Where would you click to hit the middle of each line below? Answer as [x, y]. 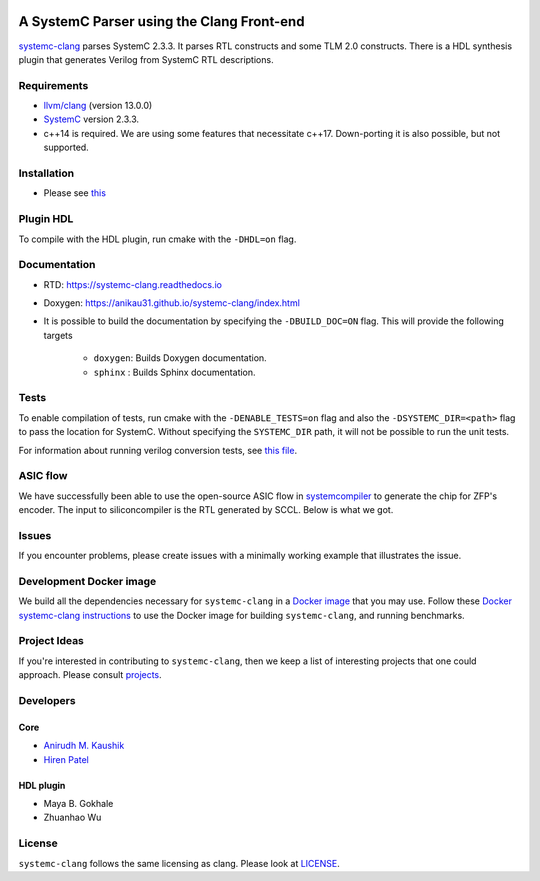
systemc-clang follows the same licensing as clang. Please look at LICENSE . [179, 863]
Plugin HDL [46, 219]
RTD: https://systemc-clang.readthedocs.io [132, 284]
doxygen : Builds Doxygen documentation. [180, 358]
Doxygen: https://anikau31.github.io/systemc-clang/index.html [171, 303]
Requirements [53, 85]
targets [58, 335]
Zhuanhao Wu [72, 817]
